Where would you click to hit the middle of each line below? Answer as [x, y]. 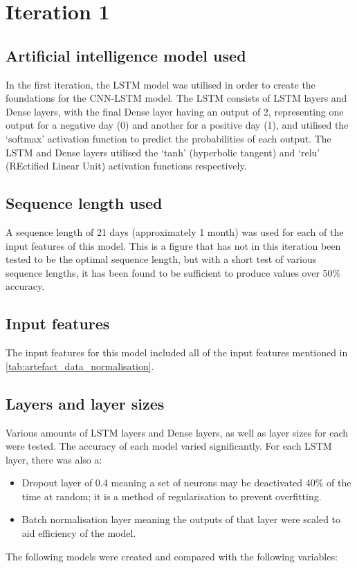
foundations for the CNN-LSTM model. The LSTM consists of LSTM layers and [176, 98]
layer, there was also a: [54, 459]
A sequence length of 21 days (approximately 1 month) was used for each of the [175, 231]
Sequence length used [84, 203]
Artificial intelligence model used [126, 55]
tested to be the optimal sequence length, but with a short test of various [161, 259]
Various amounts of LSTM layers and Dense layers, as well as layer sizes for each [177, 432]
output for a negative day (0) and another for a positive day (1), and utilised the [177, 125]
